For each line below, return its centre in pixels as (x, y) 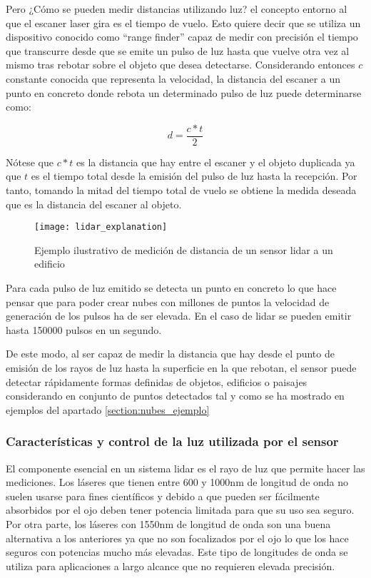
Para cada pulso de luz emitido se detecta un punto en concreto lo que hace (171, 288)
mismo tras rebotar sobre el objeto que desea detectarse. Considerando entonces (181, 65)
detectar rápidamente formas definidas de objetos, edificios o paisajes (157, 381)
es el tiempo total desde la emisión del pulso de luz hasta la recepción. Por (194, 176)
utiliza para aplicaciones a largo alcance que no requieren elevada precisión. (171, 566)
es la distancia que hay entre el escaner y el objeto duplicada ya (216, 162)
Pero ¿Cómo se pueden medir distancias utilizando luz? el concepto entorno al (177, 9)
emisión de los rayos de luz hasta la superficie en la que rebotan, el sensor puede (181, 367)
